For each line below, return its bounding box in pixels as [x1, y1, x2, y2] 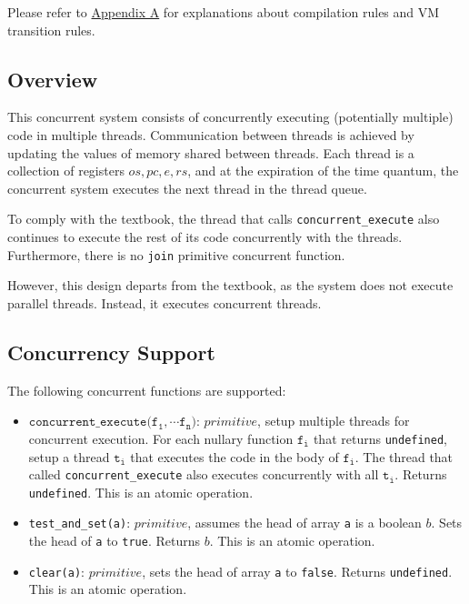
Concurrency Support [7, 337, 215, 366]
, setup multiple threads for [257, 411, 410, 430]
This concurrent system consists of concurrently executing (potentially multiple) [7, 107, 454, 126]
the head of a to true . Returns [28, 531, 200, 550]
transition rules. [7, 20, 95, 39]
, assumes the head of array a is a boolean [187, 513, 422, 532]
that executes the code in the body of [130, 447, 339, 466]
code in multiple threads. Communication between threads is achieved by [7, 125, 414, 144]
